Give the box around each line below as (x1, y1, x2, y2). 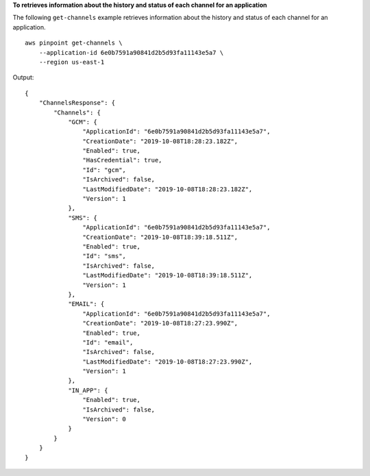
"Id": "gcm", (82, 166, 127, 174)
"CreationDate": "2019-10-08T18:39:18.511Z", (82, 233, 238, 241)
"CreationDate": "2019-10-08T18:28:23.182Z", (82, 137, 238, 145)
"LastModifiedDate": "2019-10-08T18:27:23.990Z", (82, 358, 253, 366)
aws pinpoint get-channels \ (25, 39, 123, 47)
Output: (12, 73, 34, 82)
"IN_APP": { (68, 386, 108, 394)
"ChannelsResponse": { (38, 99, 116, 107)
